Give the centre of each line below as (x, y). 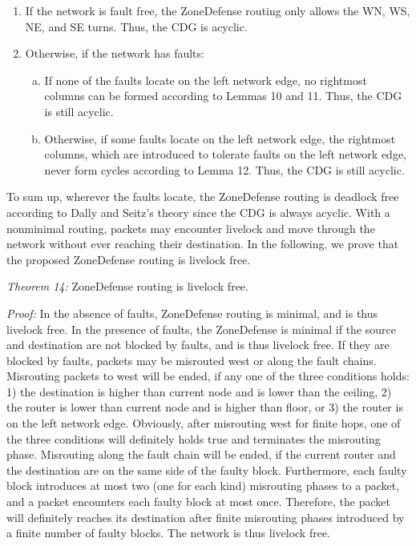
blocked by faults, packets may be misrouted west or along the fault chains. (192, 360)
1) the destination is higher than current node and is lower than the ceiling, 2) (199, 391)
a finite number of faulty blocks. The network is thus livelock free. (169, 533)
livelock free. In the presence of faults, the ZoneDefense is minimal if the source (201, 329)
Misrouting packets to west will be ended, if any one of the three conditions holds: (208, 376)
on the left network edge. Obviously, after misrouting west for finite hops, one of (204, 423)
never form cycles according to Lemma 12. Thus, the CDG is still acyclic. (224, 169)
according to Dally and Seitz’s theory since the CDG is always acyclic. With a (198, 212)
